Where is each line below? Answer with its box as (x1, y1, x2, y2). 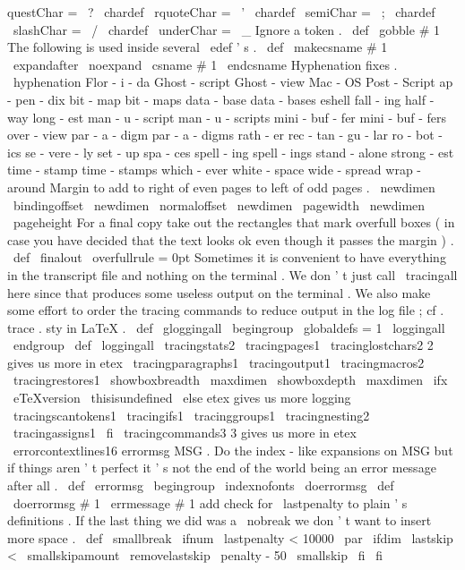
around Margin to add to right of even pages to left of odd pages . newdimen (7, 177, 435, 196)
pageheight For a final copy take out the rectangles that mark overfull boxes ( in (13, 213, 455, 232)
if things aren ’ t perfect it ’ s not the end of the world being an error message (7, 458, 436, 477)
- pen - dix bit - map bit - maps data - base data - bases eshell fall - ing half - (7, 89, 435, 108)
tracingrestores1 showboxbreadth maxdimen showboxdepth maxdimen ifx (13, 370, 448, 389)
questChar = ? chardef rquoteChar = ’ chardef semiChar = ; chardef (7, 3, 435, 21)
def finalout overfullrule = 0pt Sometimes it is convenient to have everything (13, 248, 446, 267)
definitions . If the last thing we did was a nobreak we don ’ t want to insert (7, 511, 432, 530)
